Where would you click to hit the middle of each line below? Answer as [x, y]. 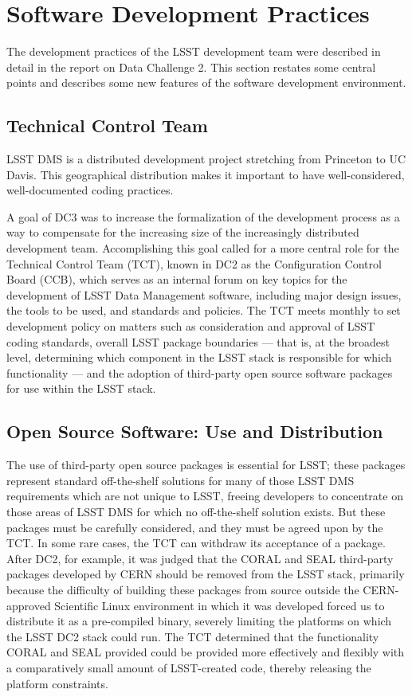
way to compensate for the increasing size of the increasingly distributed [183, 232]
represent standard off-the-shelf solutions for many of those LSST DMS [180, 480]
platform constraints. [57, 683]
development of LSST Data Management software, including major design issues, [204, 294]
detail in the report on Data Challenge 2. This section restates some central [191, 67]
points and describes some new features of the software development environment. [206, 82]
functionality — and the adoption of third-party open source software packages [200, 372]
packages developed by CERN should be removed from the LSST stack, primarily [206, 574]
